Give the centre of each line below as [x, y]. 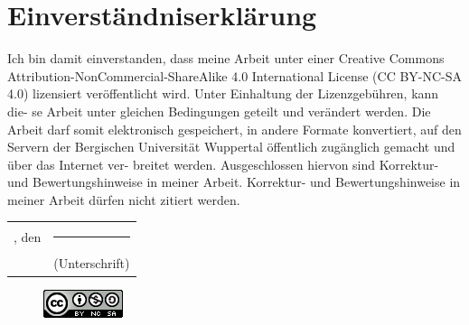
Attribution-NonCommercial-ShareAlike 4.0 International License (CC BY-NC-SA [235, 75]
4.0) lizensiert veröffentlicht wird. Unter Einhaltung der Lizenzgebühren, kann [223, 93]
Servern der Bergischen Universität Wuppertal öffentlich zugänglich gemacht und [231, 147]
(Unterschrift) [92, 263]
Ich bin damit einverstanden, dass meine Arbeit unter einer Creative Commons [226, 58]
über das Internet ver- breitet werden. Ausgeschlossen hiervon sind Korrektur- [223, 164]
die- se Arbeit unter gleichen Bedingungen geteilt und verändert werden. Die [219, 111]
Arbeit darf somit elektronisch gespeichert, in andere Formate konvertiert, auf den [234, 129]
